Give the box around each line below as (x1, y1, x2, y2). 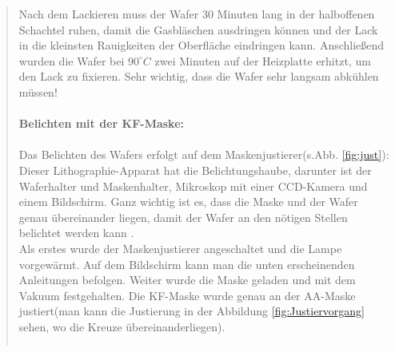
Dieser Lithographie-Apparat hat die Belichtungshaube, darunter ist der (18, 161, 372, 178)
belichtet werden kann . (18, 224, 134, 241)
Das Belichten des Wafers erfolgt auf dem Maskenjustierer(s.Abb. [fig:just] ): (18, 146, 389, 163)
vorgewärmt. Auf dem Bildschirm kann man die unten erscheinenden (18, 255, 355, 272)
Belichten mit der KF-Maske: (18, 115, 185, 132)
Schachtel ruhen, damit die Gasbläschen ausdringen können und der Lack (18, 21, 378, 38)
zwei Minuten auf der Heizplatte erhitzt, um (154, 52, 371, 69)
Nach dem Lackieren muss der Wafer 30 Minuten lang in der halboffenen (18, 6, 375, 22)
